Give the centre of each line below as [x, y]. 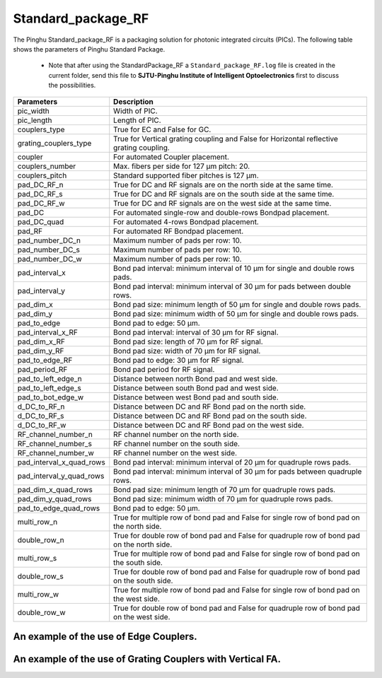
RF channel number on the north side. [176, 434]
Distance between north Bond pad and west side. [196, 378]
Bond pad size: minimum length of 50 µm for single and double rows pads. [237, 304]
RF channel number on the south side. [177, 443]
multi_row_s [37, 558]
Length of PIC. [138, 120]
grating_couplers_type [54, 143]
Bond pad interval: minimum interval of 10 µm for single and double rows [234, 268]
